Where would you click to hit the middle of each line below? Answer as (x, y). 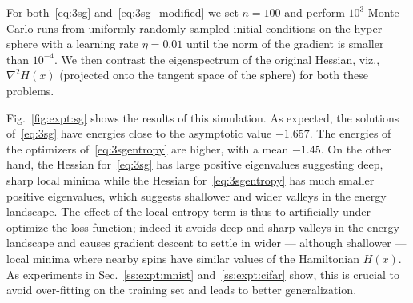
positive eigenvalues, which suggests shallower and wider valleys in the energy (196, 195)
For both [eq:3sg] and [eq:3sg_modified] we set (122, 12)
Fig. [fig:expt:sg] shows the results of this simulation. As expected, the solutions (203, 117)
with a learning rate (90, 44)
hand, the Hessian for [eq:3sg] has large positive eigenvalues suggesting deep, (195, 164)
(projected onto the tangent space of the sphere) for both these (214, 75)
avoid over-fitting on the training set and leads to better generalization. (182, 290)
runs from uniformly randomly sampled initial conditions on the (194, 28)
